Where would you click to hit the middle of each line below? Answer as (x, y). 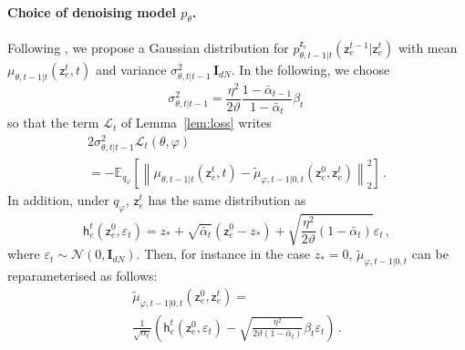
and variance (131, 69)
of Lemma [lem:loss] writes (196, 123)
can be (430, 254)
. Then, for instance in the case (223, 254)
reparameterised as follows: (83, 276)
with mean (428, 47)
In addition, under (58, 200)
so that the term (53, 123)
